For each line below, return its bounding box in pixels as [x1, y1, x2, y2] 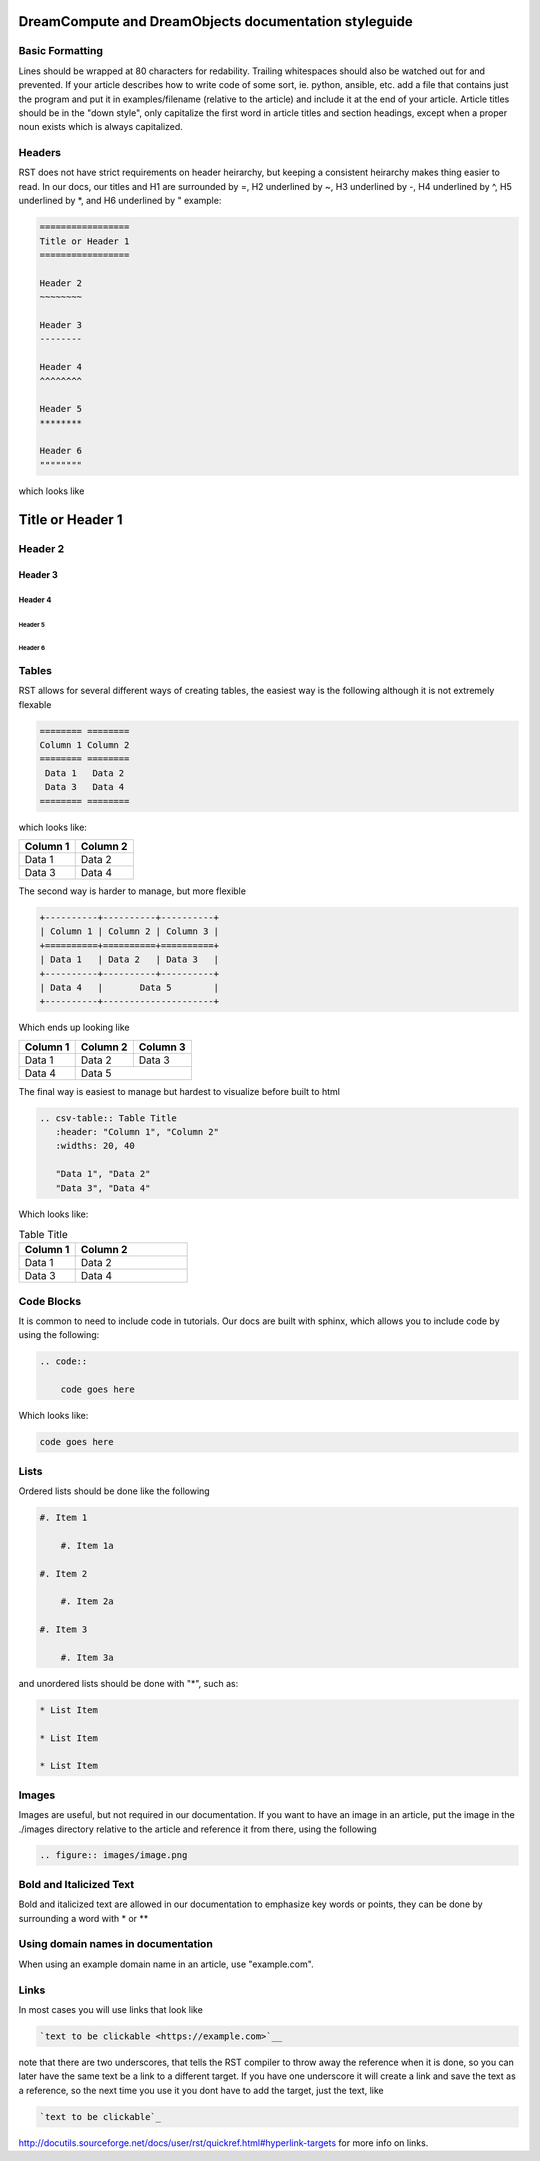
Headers [18, 146, 62, 160]
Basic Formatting [18, 44, 104, 58]
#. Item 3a [60, 1651, 114, 1663]
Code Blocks [18, 1294, 82, 1308]
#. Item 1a [60, 1540, 114, 1551]
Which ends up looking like [18, 1021, 130, 1034]
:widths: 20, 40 [55, 1140, 135, 1152]
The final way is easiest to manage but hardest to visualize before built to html [18, 1085, 340, 1097]
